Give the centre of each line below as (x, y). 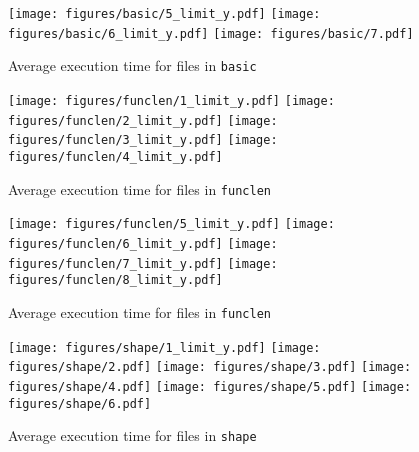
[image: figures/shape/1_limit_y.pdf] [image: (164, 347)
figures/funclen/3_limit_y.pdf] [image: (143, 140)
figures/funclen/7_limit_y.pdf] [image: (143, 263)
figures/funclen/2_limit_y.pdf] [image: (143, 120)
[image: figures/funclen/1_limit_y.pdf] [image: (171, 100)
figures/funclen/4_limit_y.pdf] (115, 156)
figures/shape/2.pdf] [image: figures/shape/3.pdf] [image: (210, 367)
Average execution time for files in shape (132, 435)
